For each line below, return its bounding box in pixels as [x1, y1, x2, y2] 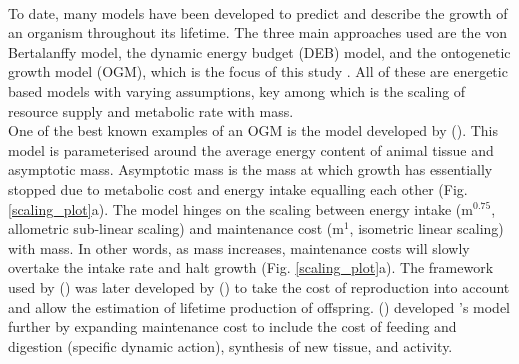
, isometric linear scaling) [349, 218, 504, 239]
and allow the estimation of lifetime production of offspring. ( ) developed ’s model [8, 296, 511, 317]
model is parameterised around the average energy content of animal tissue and [8, 139, 494, 160]
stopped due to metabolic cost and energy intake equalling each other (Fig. [8, 178, 468, 199]
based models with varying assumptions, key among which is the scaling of [8, 80, 466, 101]
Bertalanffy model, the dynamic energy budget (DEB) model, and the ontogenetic [8, 41, 511, 62]
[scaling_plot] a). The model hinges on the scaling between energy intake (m [8, 198, 473, 219]
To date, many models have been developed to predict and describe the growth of [8, 2, 508, 23]
